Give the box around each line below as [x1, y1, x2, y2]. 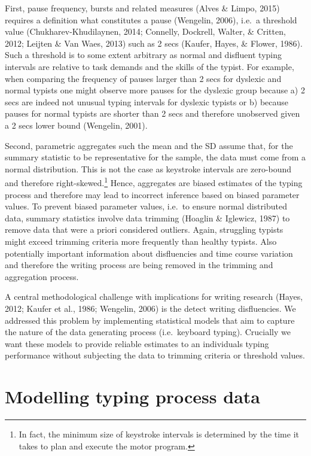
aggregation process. [5, 270, 79, 282]
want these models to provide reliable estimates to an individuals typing [5, 337, 269, 349]
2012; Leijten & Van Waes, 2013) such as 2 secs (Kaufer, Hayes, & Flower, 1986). [5, 37, 303, 49]
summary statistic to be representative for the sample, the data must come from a [5, 151, 306, 163]
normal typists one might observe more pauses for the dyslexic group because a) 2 [5, 84, 305, 96]
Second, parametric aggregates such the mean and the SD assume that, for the [5, 139, 293, 151]
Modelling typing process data [5, 384, 260, 409]
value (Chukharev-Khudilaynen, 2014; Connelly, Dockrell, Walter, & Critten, [5, 25, 286, 38]
